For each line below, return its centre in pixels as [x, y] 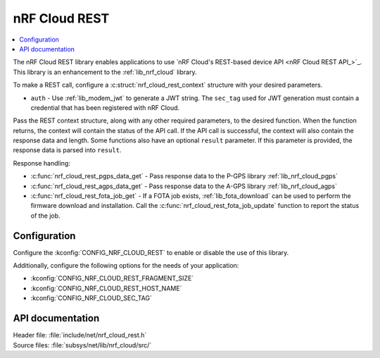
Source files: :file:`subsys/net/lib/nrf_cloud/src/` [82, 345]
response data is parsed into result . [67, 150]
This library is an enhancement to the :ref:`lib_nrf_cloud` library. [105, 72]
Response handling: [42, 163]
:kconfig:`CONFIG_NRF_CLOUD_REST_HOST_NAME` [106, 288]
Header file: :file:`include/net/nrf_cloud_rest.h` [80, 335]
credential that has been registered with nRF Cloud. [105, 107]
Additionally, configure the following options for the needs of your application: [126, 266]
